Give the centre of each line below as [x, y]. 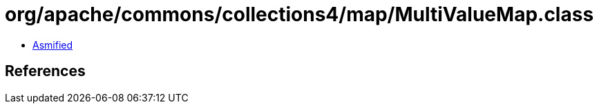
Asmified [53, 45]
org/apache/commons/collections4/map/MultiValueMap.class [299, 14]
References [45, 71]
